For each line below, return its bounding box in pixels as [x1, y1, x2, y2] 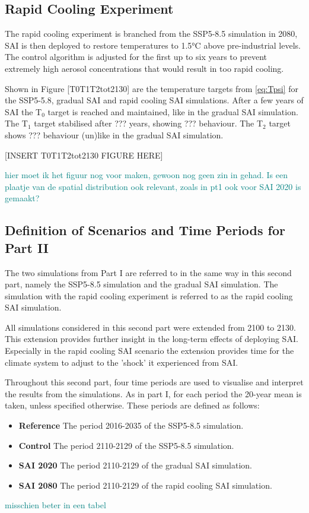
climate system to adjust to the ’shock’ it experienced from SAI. [5, 356, 238, 368]
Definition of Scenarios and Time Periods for [5, 221, 285, 239]
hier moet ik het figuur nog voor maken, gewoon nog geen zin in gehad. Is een [5, 169, 288, 181]
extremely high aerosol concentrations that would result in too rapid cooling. [5, 62, 284, 74]
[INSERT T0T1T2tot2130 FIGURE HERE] [5, 148, 163, 161]
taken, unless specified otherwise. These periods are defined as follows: [5, 399, 260, 411]
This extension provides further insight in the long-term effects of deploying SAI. [5, 332, 298, 345]
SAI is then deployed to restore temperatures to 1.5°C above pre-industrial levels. [5, 39, 301, 51]
